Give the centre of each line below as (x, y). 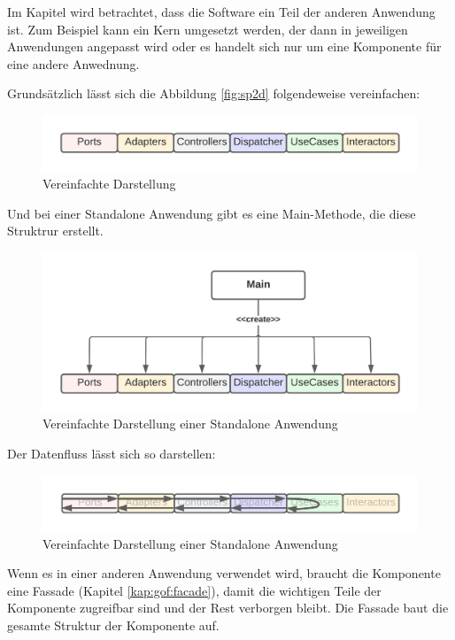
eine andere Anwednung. (73, 63)
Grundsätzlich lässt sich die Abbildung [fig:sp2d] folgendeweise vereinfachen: (214, 93)
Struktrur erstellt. (55, 231)
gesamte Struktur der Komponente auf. (113, 625)
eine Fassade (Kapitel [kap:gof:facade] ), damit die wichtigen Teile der (194, 590)
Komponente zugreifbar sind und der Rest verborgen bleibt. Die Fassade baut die (228, 608)
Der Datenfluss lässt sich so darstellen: (112, 453)
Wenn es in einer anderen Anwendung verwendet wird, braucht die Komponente (224, 573)
